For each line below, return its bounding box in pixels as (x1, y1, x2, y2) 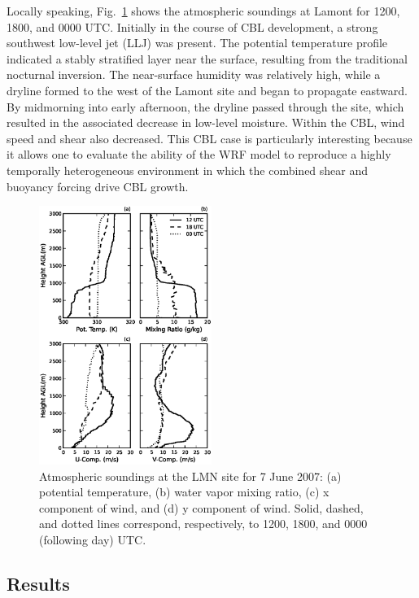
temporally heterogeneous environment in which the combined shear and (7, 161, 369, 178)
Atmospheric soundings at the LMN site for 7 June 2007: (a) (39, 467, 342, 484)
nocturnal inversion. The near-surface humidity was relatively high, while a (7, 66, 381, 83)
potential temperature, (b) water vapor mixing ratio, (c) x (39, 483, 330, 500)
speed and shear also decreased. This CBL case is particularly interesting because (7, 129, 412, 146)
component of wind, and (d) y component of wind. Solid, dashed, (39, 499, 364, 516)
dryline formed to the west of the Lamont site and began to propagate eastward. (7, 81, 408, 98)
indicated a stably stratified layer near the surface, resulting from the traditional (7, 50, 408, 67)
